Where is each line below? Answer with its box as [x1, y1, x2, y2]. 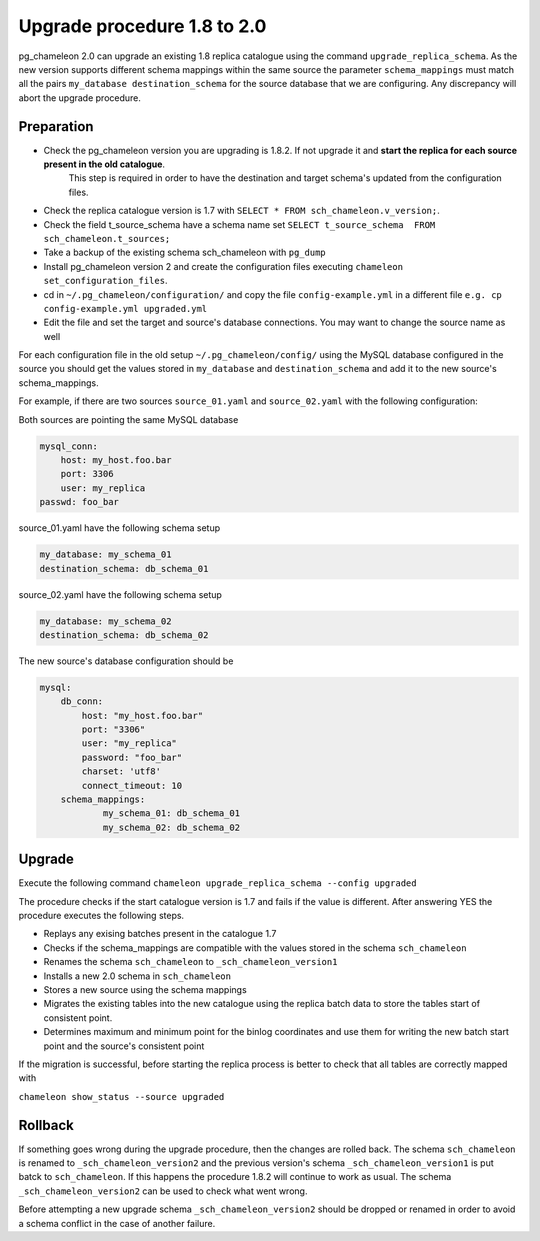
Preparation [18, 118, 94, 135]
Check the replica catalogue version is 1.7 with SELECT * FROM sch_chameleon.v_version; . [43, 205, 440, 217]
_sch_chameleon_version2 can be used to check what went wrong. [18, 1185, 308, 1197]
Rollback [18, 1116, 74, 1134]
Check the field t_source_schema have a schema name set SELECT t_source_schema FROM [43, 218, 436, 230]
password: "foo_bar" [81, 751, 183, 763]
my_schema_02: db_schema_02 [102, 821, 240, 833]
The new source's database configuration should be [18, 655, 234, 667]
